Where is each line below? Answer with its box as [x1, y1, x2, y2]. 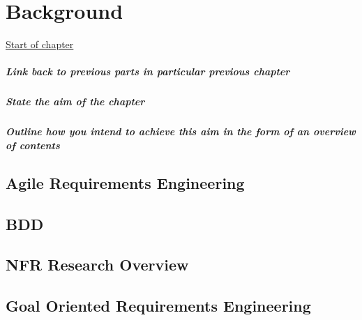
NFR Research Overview [6, 254, 189, 275]
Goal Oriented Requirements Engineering [6, 295, 311, 317]
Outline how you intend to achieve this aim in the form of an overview [6, 124, 356, 139]
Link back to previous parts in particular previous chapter [6, 64, 290, 79]
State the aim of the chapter [6, 94, 145, 109]
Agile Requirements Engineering [6, 172, 245, 193]
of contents [6, 137, 60, 152]
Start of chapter [6, 37, 74, 52]
